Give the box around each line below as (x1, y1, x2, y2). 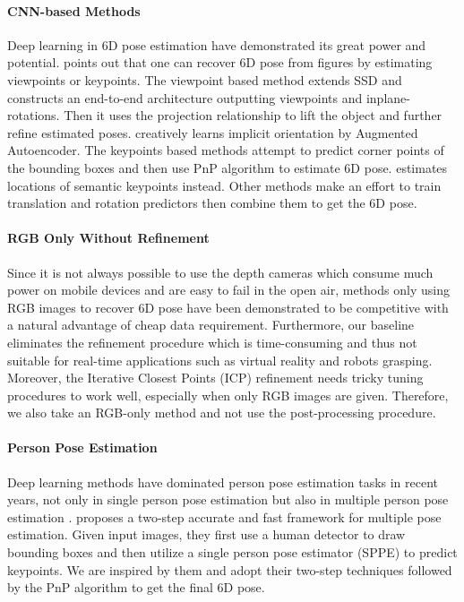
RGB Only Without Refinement (7, 228, 210, 247)
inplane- (365, 88, 410, 107)
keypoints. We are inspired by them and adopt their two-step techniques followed (7, 560, 452, 579)
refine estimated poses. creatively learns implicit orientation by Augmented (7, 123, 418, 142)
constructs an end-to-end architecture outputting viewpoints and (7, 88, 363, 107)
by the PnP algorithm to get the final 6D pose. (7, 578, 265, 597)
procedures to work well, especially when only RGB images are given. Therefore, (7, 385, 449, 404)
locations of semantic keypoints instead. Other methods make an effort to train (7, 176, 442, 194)
